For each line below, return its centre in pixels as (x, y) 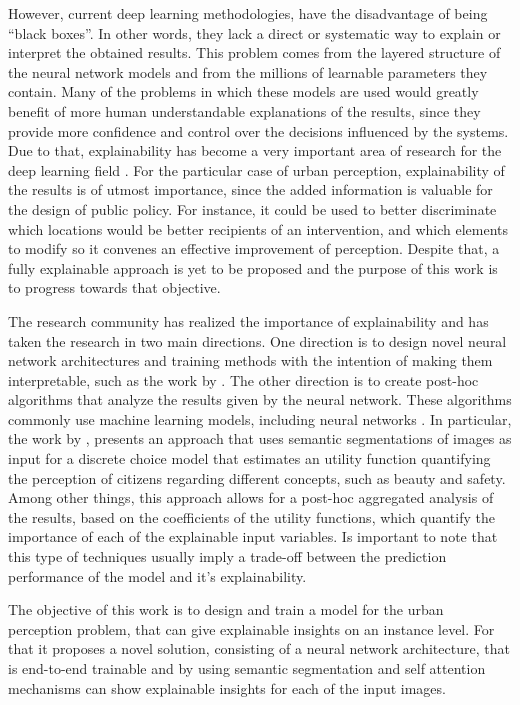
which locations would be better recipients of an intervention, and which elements (258, 228)
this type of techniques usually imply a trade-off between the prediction (227, 556)
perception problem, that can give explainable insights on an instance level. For (251, 628)
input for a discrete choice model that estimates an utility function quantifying (249, 458)
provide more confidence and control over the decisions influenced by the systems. (258, 130)
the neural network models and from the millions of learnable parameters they (248, 71)
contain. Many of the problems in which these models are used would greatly (243, 91)
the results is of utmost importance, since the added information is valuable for (250, 189)
